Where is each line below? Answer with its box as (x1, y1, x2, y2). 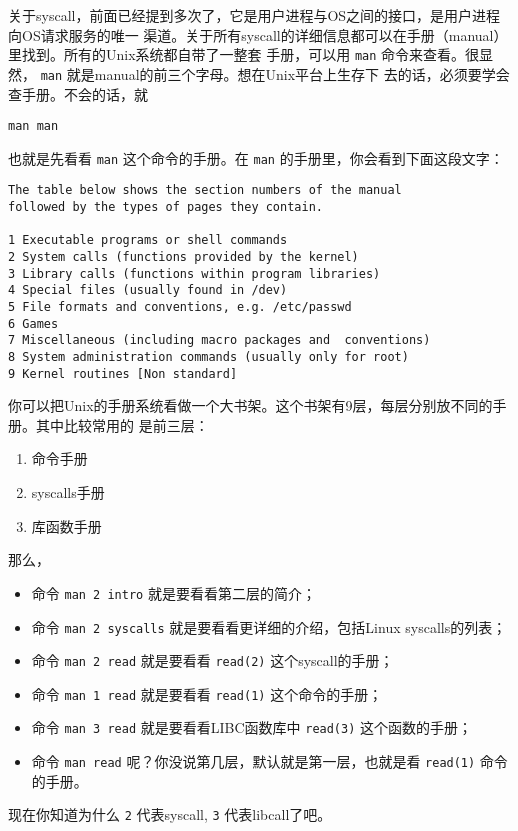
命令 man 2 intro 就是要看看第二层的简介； (31, 582, 316, 603)
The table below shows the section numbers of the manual (8, 183, 402, 198)
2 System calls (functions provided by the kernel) (8, 250, 359, 265)
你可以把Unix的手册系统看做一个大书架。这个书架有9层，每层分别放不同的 (8, 395, 493, 416)
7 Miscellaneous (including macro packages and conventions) (8, 333, 431, 348)
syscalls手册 (31, 482, 105, 503)
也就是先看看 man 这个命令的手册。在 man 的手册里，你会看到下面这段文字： (8, 147, 504, 168)
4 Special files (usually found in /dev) (8, 283, 288, 298)
